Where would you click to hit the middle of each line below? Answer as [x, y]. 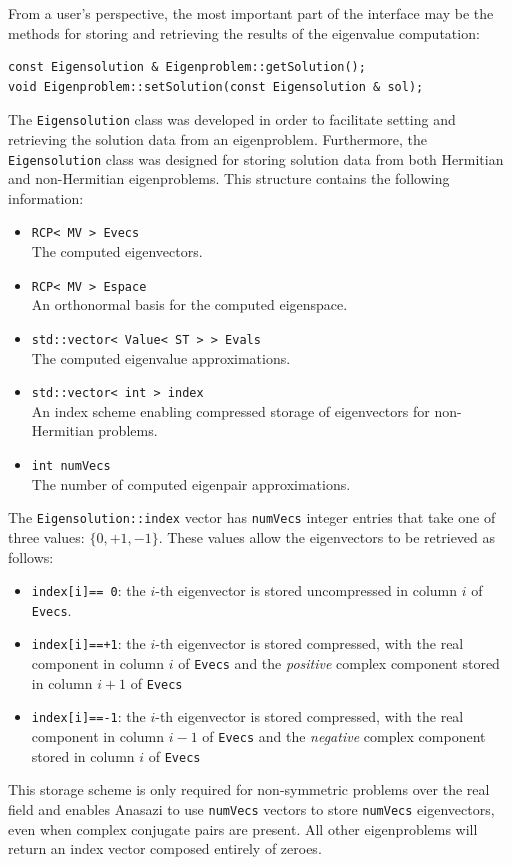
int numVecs [71, 466]
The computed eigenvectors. [117, 251]
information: [46, 197]
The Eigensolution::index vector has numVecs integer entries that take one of [252, 517]
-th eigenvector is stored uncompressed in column [306, 590]
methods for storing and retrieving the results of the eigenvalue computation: [244, 32]
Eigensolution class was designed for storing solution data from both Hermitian [256, 158]
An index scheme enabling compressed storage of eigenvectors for [230, 410]
